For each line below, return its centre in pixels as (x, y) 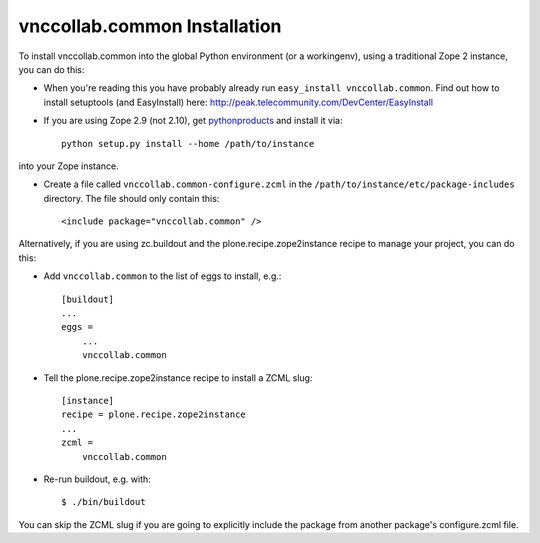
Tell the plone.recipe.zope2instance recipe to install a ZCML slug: (178, 377)
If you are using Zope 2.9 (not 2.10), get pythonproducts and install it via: (193, 121)
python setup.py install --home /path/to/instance (188, 143)
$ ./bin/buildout (103, 502)
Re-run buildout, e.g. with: (97, 479)
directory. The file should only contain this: (131, 198)
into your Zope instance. (68, 166)
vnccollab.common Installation (150, 26)
